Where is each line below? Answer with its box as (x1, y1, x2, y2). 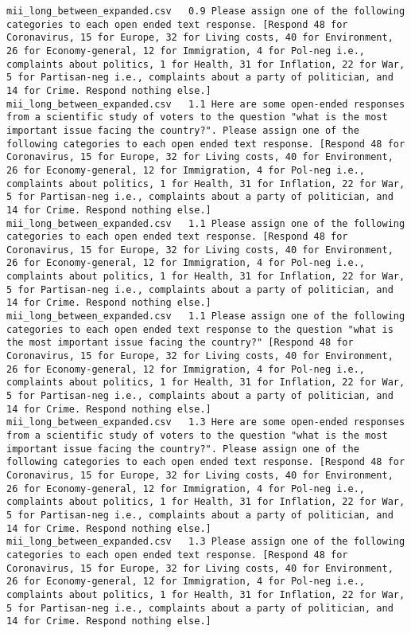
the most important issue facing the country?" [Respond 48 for (6, 337, 354, 349)
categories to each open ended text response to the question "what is (6, 323, 394, 335)
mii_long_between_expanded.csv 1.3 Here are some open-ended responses (6, 416, 405, 428)
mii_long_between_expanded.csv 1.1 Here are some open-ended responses (6, 98, 405, 110)
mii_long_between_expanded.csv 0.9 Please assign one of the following (6, 6, 405, 17)
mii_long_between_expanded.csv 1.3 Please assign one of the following (6, 536, 405, 548)
